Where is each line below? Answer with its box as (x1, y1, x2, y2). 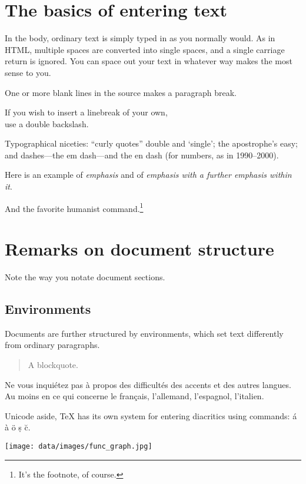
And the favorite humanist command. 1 (5, 200, 144, 214)
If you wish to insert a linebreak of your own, (5, 106, 168, 118)
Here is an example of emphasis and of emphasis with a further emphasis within (5, 168, 292, 181)
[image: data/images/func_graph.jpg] (5, 442, 152, 450)
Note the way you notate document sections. (5, 271, 165, 283)
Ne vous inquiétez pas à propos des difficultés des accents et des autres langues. (5, 378, 291, 390)
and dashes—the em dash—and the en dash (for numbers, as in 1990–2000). (5, 148, 279, 161)
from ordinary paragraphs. (5, 339, 100, 351)
